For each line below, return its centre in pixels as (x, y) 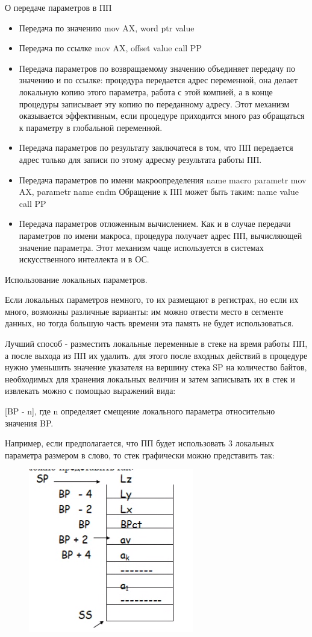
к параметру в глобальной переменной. (91, 127)
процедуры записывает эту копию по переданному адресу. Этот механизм (154, 103)
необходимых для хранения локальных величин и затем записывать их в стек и (150, 379)
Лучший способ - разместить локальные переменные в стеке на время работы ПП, (156, 344)
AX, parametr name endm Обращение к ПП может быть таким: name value (159, 192)
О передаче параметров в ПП (58, 7)
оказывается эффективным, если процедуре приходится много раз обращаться (162, 116)
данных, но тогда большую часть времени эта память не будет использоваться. (149, 323)
